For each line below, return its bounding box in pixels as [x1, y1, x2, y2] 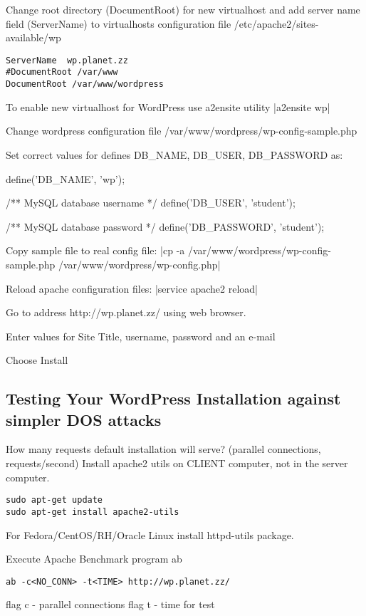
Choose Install [6, 353, 68, 367]
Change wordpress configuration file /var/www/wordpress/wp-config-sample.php [6, 123, 357, 138]
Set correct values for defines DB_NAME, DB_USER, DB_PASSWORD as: [6, 147, 343, 162]
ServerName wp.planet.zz [6, 55, 128, 66]
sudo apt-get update [6, 495, 103, 506]
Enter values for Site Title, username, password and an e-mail [6, 328, 276, 343]
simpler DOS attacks [6, 408, 162, 430]
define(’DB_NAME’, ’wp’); [6, 171, 125, 186]
